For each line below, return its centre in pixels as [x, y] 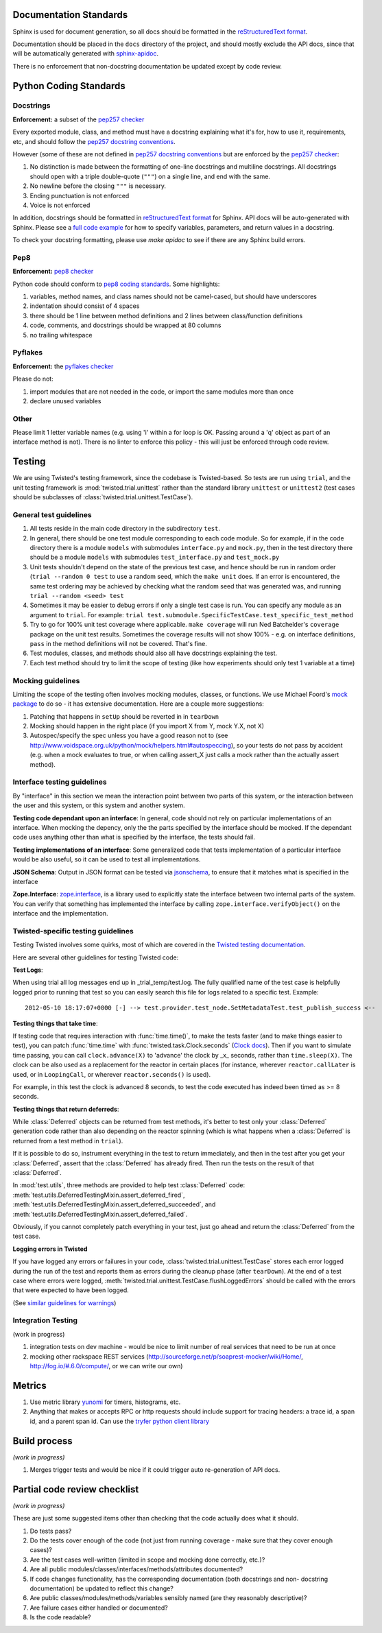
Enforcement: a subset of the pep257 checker [79, 119]
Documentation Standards [70, 15]
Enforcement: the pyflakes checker [63, 366]
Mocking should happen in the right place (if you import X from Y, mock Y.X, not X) [147, 726]
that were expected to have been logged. [71, 1290]
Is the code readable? [61, 1617]
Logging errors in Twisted [50, 1249]
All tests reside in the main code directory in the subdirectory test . [125, 529]
